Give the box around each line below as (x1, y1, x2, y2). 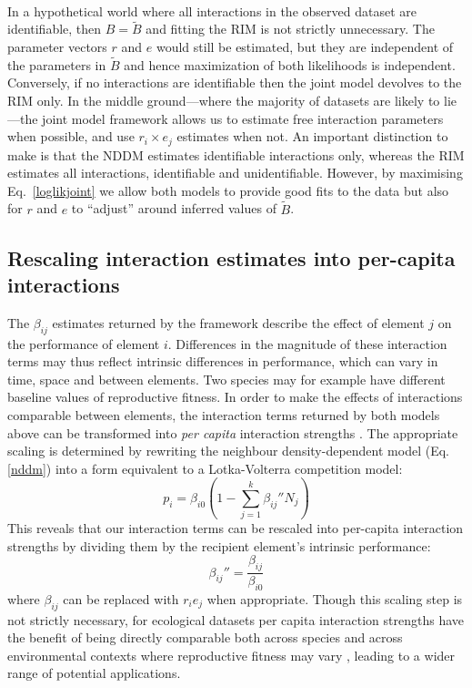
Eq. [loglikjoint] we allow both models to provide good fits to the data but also (7, 180, 449, 200)
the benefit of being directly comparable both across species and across (7, 628, 403, 647)
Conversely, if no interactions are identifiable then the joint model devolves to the (7, 73, 462, 92)
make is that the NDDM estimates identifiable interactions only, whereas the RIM (7, 145, 465, 164)
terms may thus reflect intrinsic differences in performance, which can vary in (7, 352, 438, 371)
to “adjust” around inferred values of (71, 199, 276, 218)
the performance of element (7, 334, 160, 353)
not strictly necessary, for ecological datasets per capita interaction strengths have (7, 610, 465, 629)
